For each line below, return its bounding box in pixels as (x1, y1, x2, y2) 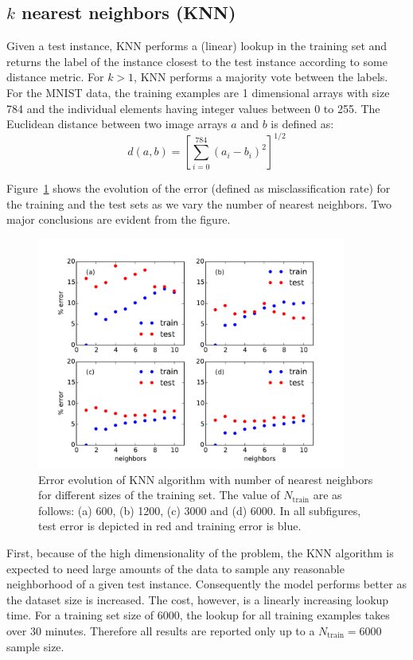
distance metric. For (6, 68, 104, 85)
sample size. (6, 638, 64, 654)
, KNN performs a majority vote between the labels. (134, 68, 388, 85)
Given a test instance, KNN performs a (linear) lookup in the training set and (6, 37, 388, 54)
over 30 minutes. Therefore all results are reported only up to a (6, 622, 315, 639)
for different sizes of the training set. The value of (38, 486, 280, 503)
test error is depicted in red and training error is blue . (38, 517, 302, 534)
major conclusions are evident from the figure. (6, 211, 231, 228)
